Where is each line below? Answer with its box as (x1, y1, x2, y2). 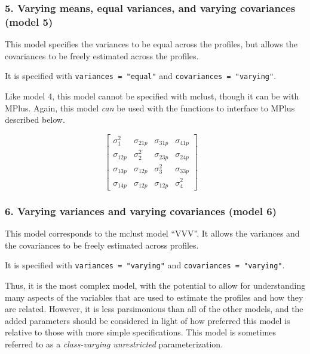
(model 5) (5, 14, 53, 29)
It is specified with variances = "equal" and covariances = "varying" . (5, 69, 277, 82)
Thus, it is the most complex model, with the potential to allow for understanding (5, 279, 306, 292)
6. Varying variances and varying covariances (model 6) (5, 203, 277, 218)
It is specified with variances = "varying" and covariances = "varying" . (5, 259, 285, 271)
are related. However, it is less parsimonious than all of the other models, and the (5, 302, 303, 315)
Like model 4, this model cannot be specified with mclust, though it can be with (5, 89, 299, 102)
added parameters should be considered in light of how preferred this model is (5, 314, 290, 326)
